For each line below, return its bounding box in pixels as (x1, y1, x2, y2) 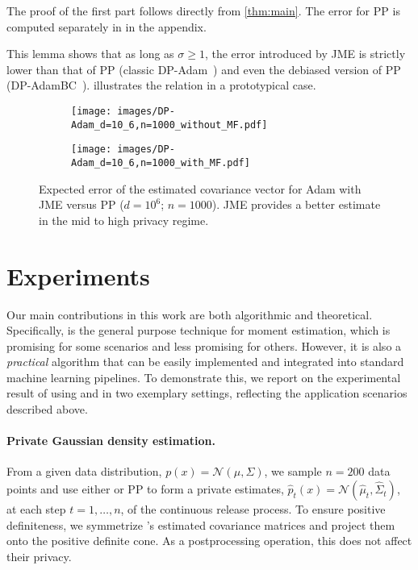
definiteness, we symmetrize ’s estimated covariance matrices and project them (6, 516, 395, 533)
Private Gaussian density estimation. (6, 432, 215, 449)
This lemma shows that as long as (6, 45, 174, 62)
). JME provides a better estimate (211, 196, 381, 213)
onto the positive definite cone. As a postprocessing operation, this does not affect (6, 532, 412, 549)
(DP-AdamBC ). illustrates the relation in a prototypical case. (6, 77, 316, 94)
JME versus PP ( (39, 196, 124, 213)
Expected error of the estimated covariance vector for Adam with (39, 180, 362, 197)
